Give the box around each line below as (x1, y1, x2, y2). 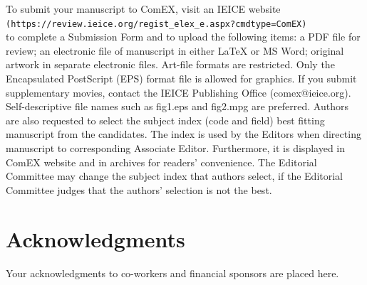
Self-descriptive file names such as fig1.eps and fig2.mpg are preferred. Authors (6, 99, 348, 114)
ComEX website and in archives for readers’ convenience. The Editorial (6, 154, 317, 169)
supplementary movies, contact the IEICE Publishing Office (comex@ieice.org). (6, 85, 351, 100)
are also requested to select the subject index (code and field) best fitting (6, 112, 325, 127)
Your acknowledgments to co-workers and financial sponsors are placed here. (6, 265, 339, 280)
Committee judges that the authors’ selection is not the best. (6, 182, 272, 197)
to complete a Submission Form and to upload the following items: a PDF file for (6, 29, 361, 44)
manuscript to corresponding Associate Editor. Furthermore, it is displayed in (6, 141, 345, 155)
